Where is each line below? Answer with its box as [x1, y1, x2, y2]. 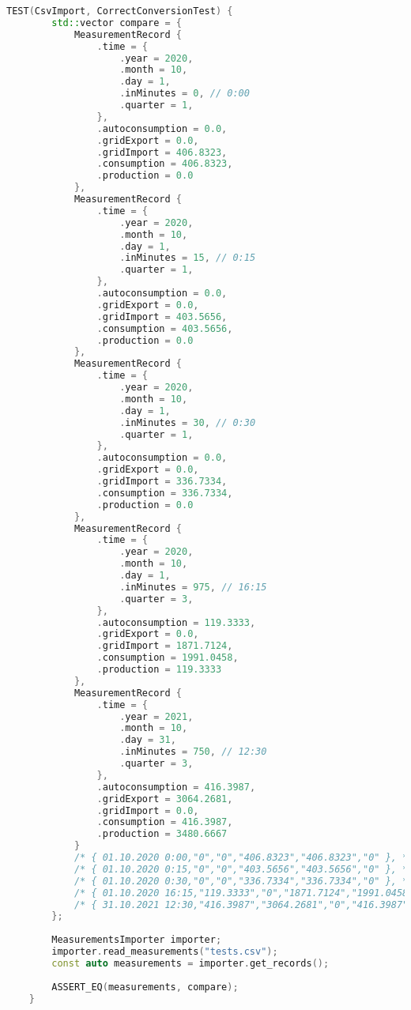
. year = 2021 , [119, 710, 194, 722]
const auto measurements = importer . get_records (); [51, 957, 330, 969]
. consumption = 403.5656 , [96, 322, 233, 334]
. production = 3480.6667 [96, 828, 228, 840]
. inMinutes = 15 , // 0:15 [119, 252, 256, 264]
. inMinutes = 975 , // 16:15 [119, 581, 267, 593]
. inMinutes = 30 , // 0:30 [119, 416, 256, 428]
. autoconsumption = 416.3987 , [96, 781, 256, 793]
